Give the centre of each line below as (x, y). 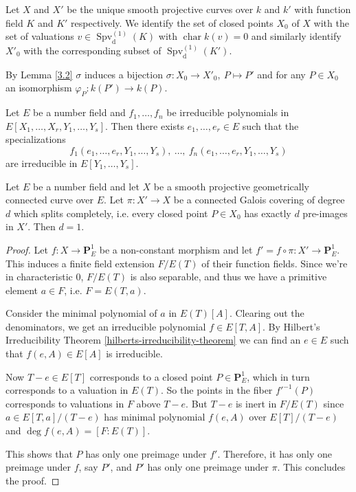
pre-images (325, 213)
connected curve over (50, 200)
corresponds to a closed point (151, 376)
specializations (36, 139)
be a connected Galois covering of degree (259, 200)
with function (323, 9)
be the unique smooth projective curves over (160, 9)
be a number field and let (86, 186)
